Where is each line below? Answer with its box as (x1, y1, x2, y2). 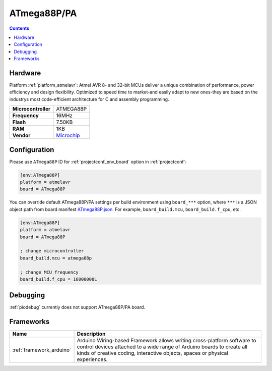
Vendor (12, 132, 31, 139)
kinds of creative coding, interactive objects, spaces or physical (77, 350, 229, 357)
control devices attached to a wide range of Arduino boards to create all (77, 343, 248, 350)
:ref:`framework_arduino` (12, 346, 72, 353)
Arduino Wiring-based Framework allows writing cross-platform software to (77, 337, 256, 344)
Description (77, 331, 106, 338)
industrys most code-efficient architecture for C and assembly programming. (9, 96, 169, 102)
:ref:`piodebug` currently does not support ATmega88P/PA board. (9, 304, 146, 310)
